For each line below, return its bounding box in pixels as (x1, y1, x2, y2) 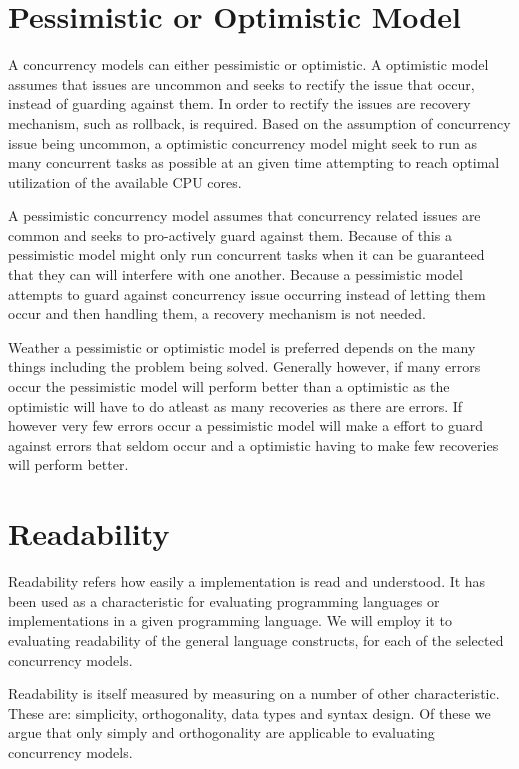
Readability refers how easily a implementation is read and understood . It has (8, 571, 486, 592)
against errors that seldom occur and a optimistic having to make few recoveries (8, 434, 499, 455)
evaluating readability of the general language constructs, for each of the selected (8, 629, 504, 650)
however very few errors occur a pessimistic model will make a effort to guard (8, 415, 483, 436)
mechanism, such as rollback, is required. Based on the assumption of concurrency (8, 112, 511, 133)
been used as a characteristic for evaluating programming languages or (8, 590, 440, 611)
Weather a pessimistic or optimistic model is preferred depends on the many (8, 336, 476, 357)
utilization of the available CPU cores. (8, 171, 242, 192)
